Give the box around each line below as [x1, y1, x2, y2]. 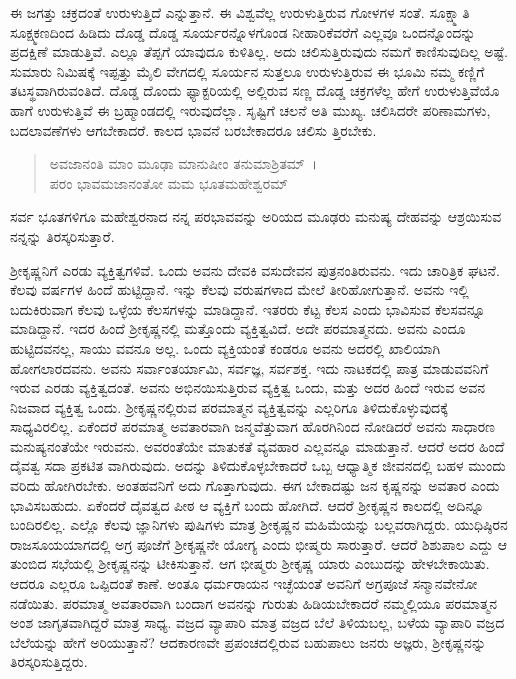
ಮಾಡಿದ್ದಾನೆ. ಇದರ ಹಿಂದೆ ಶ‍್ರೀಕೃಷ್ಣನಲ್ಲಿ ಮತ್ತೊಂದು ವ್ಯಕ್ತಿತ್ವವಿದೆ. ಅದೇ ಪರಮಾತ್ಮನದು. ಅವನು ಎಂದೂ [10, 318, 466, 339]
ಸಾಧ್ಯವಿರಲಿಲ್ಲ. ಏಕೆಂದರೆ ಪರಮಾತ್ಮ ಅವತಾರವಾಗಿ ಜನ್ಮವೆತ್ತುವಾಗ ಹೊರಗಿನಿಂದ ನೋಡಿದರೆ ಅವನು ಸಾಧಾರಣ [10, 416, 496, 437]
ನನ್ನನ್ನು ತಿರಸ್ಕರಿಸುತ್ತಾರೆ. [10, 225, 115, 246]
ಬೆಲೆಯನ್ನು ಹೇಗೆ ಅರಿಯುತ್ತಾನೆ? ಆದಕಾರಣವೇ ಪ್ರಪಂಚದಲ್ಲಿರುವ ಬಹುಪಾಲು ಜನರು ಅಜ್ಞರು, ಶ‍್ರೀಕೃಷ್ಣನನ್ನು [10, 631, 487, 652]
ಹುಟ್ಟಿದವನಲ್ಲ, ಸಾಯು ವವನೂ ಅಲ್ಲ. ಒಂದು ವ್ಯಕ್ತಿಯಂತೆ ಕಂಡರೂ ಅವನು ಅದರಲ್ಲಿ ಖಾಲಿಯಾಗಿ [10, 337, 441, 358]
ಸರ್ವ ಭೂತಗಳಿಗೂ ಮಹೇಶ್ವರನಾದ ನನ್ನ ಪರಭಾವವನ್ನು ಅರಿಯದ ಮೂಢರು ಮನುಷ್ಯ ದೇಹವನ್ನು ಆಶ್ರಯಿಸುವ [10, 206, 502, 227]
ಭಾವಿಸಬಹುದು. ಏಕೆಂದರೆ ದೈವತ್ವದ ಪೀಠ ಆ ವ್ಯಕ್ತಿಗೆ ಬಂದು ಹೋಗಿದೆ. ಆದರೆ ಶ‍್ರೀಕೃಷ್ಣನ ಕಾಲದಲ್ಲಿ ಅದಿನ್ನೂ [10, 494, 484, 515]
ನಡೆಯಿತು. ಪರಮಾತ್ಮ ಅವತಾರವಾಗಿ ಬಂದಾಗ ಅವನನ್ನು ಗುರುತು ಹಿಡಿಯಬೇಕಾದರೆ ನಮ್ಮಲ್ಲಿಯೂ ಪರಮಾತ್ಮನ [10, 592, 498, 613]
